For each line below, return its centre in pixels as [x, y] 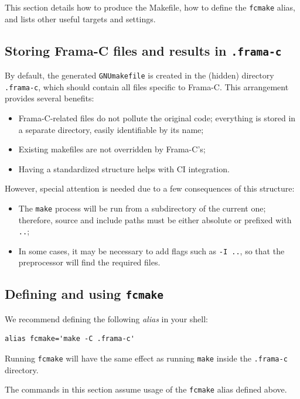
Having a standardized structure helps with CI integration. [124, 168]
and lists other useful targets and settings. [80, 18]
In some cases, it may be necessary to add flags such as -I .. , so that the [151, 250]
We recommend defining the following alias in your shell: [106, 318]
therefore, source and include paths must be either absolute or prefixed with [155, 219]
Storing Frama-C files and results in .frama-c [143, 50]
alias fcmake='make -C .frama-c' [70, 339]
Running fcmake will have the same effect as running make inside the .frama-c [146, 358]
